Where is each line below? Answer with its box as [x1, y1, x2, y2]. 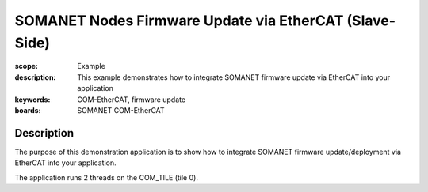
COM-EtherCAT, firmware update [77, 95, 186, 104]
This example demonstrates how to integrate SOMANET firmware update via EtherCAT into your [77, 72, 391, 82]
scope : [14, 62, 39, 71]
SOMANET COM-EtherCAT [77, 105, 166, 115]
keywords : [14, 95, 51, 104]
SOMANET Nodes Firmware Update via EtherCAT [14, 12, 344, 29]
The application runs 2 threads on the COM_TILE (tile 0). [14, 172, 198, 182]
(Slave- [346, 12, 396, 29]
